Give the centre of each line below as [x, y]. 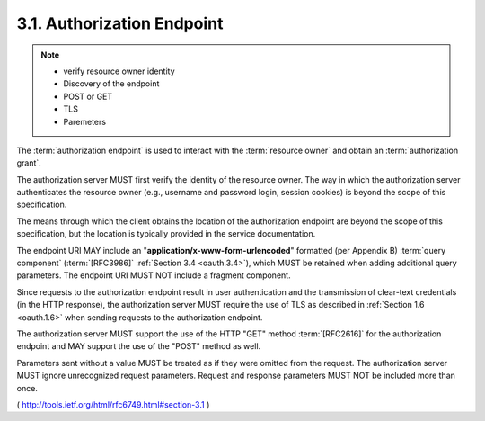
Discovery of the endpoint [111, 84]
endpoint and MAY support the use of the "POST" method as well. [139, 346]
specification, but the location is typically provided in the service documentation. [166, 234]
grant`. [29, 163]
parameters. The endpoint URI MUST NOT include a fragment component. [154, 275]
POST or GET [88, 96]
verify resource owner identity [119, 71]
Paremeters [85, 121]
